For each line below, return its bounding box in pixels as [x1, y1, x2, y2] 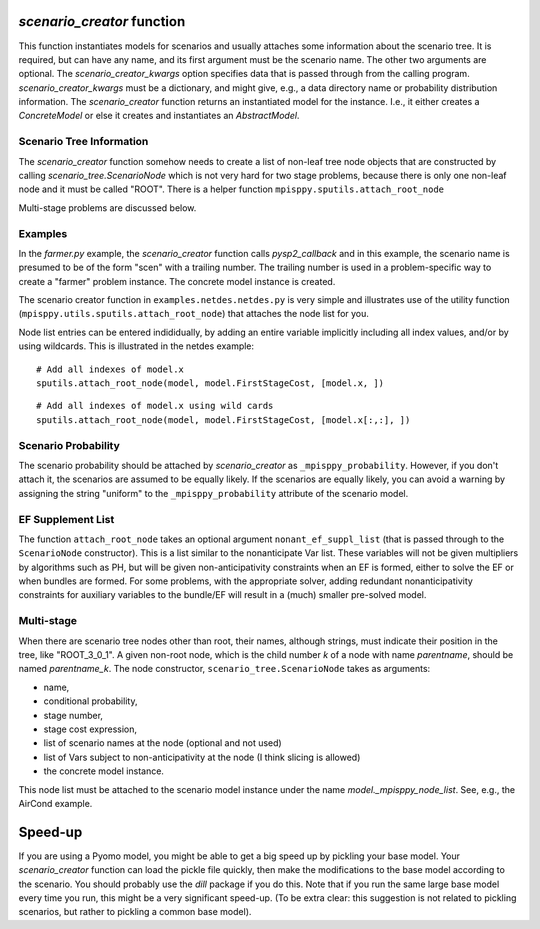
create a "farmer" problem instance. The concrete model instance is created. [18, 275, 336, 287]
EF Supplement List [18, 512, 115, 526]
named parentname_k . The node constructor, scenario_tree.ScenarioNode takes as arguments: [18, 663, 431, 675]
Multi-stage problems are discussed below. [18, 201, 197, 214]
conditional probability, [43, 695, 138, 707]
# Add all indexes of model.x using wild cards [36, 400, 274, 412]
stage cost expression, [43, 723, 138, 735]
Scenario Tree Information [18, 135, 149, 149]
